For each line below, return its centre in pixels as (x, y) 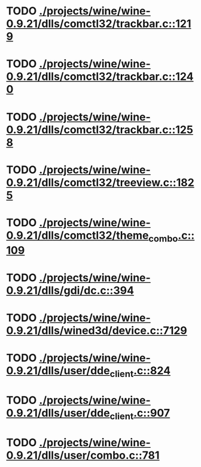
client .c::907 (140, 414)
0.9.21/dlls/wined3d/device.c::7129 (97, 330)
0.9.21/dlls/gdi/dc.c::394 (70, 290)
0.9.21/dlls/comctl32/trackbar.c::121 (99, 24)
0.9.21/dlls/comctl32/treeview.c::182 (100, 183)
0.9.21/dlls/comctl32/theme (77, 235)
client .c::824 (140, 372)
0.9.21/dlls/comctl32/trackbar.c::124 (100, 77)
